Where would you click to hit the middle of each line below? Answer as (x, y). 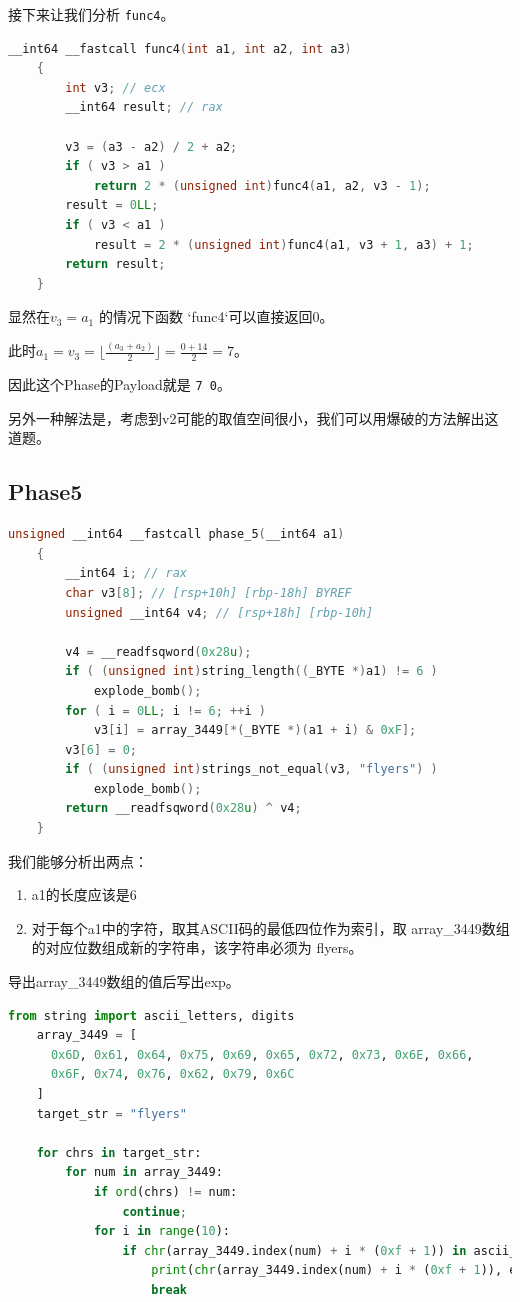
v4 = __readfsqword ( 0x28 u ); (158, 651)
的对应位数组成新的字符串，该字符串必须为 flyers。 (197, 947)
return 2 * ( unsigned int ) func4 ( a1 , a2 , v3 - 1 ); (262, 185)
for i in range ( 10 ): (161, 1231)
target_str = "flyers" (112, 1113)
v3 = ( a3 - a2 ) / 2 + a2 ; (151, 146)
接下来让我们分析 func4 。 (91, 14)
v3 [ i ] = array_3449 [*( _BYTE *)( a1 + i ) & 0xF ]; (255, 730)
